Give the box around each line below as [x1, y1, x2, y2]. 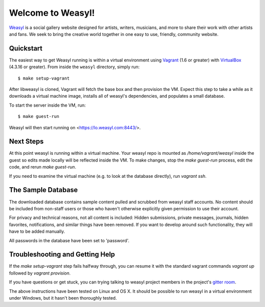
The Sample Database [9, 186, 78, 194]
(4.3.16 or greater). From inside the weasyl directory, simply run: [9, 64, 140, 70]
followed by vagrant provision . [9, 270, 71, 276]
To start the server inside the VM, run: [9, 102, 86, 108]
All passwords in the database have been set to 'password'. [9, 237, 130, 243]
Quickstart [9, 44, 43, 53]
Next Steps [9, 138, 44, 146]
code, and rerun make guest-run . [9, 164, 76, 170]
